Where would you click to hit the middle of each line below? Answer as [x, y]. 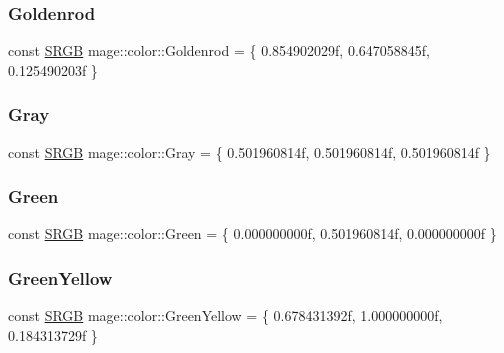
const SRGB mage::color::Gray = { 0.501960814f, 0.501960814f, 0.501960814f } [249, 151]
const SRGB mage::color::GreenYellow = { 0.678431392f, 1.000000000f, [225, 315]
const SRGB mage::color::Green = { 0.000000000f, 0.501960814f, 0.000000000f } [252, 233]
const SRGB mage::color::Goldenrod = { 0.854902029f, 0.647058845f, [219, 50]
